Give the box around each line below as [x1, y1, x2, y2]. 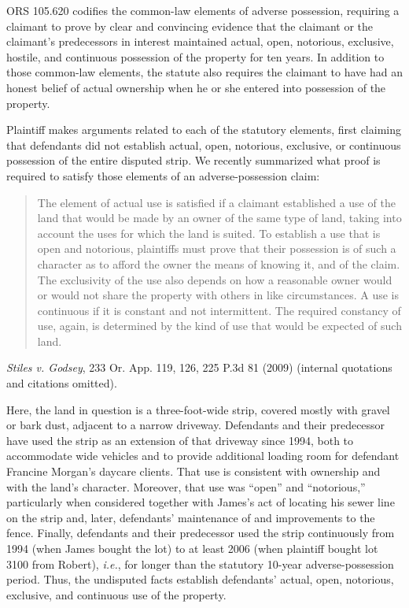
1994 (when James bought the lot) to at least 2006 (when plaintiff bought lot [6, 540, 378, 556]
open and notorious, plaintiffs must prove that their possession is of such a [37, 240, 396, 257]
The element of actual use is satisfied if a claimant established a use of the [37, 194, 396, 210]
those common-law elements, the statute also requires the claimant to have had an [6, 64, 403, 80]
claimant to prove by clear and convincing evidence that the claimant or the [6, 17, 373, 34]
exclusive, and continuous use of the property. [6, 586, 227, 602]
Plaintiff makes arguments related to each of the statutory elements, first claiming [6, 121, 401, 138]
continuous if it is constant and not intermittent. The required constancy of [37, 302, 401, 318]
